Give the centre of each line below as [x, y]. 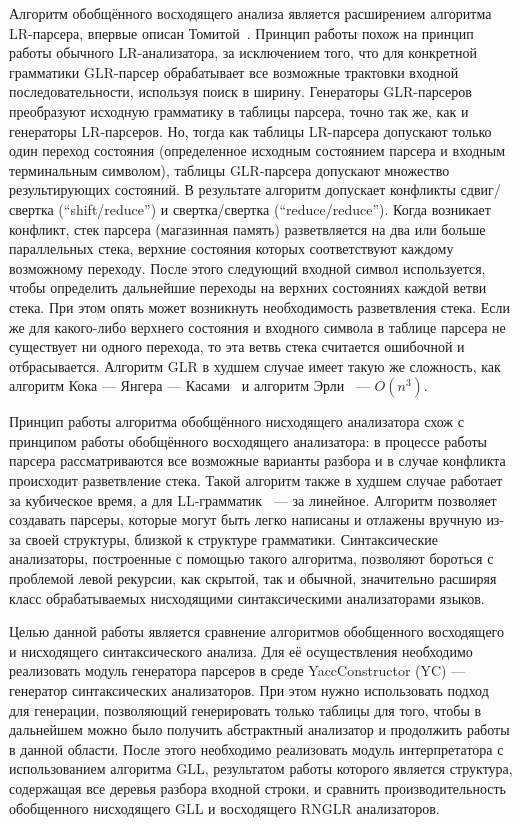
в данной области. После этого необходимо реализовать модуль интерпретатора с [256, 748]
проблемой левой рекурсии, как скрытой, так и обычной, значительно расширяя [253, 578]
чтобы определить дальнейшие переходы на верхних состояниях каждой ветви [248, 287]
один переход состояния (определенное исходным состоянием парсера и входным [257, 150]
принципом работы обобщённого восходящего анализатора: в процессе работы [248, 440]
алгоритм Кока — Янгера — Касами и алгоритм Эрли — [189, 385]
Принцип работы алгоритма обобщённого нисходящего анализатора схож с [236, 421]
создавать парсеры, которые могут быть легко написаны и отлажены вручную [245, 519]
